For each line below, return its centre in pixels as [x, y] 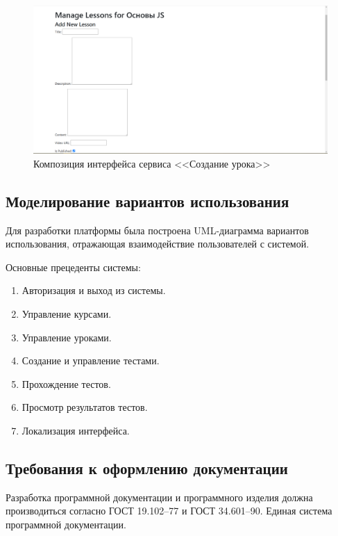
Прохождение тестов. [66, 383]
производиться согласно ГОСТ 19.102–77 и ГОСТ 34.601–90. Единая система [169, 511]
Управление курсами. [67, 314]
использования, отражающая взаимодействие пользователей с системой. [158, 244]
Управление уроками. [67, 337]
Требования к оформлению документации [147, 468]
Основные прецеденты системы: [73, 267]
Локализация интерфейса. [76, 430]
